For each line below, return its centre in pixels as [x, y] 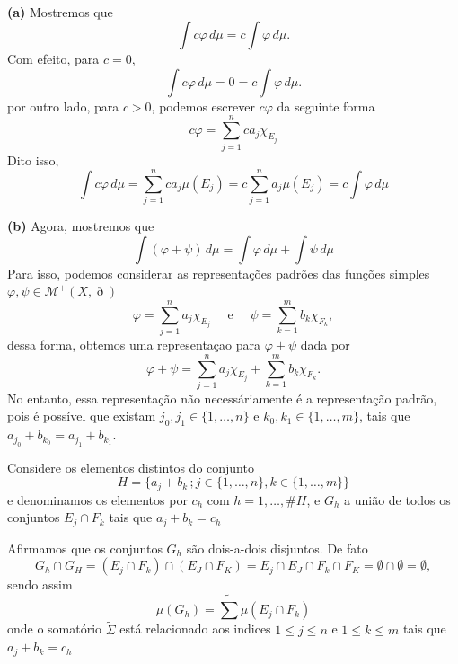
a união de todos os [397, 499]
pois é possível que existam [82, 416]
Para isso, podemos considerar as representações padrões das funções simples [219, 273]
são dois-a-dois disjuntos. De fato [277, 548]
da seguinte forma [326, 106]
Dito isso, [33, 159]
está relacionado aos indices [195, 629]
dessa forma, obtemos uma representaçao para [134, 345]
